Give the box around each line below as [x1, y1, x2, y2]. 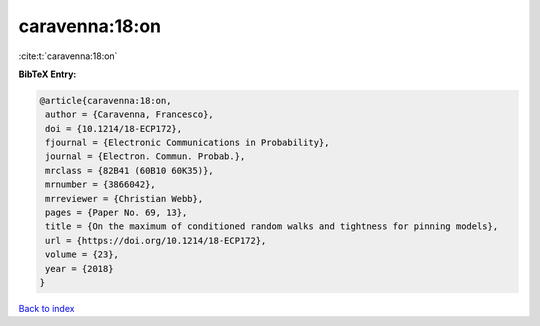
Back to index [18, 302, 75, 314]
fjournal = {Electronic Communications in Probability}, [45, 137, 330, 149]
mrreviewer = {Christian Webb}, [45, 193, 204, 204]
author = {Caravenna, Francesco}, [45, 109, 214, 120]
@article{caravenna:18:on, [39, 95, 172, 106]
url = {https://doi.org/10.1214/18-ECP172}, [45, 235, 267, 246]
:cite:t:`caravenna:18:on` [18, 50, 118, 62]
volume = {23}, [45, 249, 120, 260]
